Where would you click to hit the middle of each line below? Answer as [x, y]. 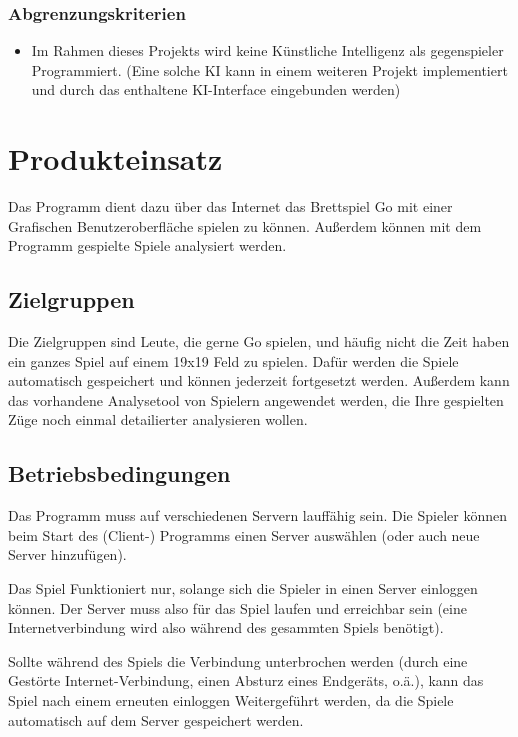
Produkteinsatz [115, 158]
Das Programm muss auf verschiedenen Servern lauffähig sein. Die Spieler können [257, 515]
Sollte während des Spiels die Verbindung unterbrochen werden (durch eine [238, 660]
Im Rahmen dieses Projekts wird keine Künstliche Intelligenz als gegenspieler [267, 50]
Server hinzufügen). [67, 554]
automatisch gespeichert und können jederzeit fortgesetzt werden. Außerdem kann [259, 380]
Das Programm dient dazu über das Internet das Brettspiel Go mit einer [230, 206]
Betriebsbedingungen [119, 473]
